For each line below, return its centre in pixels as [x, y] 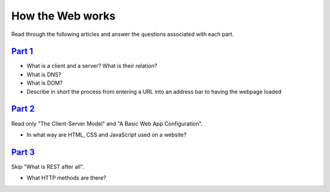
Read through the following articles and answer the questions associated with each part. [123, 34]
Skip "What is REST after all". [48, 166]
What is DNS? [44, 74]
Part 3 [23, 152]
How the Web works [64, 16]
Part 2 [23, 109]
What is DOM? [45, 83]
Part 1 [22, 52]
